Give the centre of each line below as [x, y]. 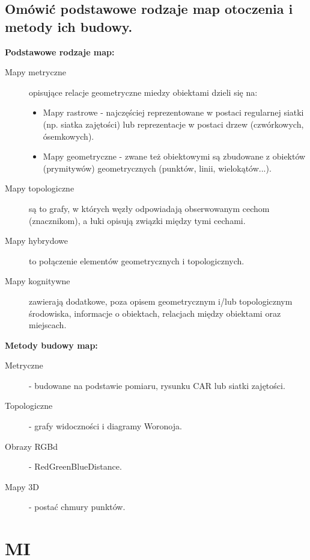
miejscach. [48, 325]
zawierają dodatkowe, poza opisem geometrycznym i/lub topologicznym [161, 301]
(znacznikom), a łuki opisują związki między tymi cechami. [137, 220]
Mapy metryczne [35, 72]
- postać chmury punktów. [77, 507]
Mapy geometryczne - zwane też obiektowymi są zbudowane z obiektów [174, 156]
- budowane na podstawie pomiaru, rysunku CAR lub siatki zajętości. [157, 385]
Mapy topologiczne [40, 188]
